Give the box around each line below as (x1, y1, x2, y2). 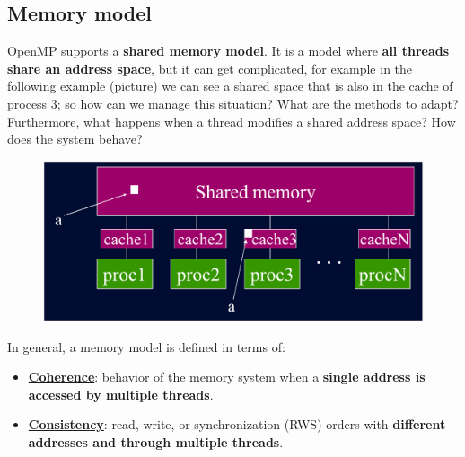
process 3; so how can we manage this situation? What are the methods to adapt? (7, 93, 459, 112)
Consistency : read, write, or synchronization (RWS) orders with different (28, 415, 446, 434)
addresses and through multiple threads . (28, 433, 284, 452)
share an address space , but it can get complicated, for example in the (7, 58, 413, 77)
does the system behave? (7, 129, 143, 148)
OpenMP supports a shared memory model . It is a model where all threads (7, 41, 450, 60)
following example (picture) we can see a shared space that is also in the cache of (7, 76, 453, 95)
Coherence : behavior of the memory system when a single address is (28, 367, 426, 386)
